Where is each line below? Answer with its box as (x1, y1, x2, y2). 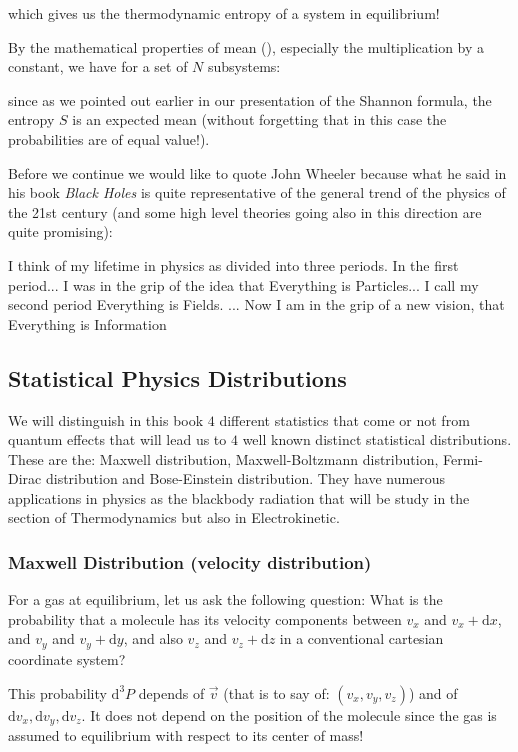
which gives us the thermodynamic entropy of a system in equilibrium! (8, 3, 440, 23)
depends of (138, 682, 205, 703)
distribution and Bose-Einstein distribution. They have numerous (45, 468, 446, 489)
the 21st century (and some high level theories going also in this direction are (8, 201, 482, 222)
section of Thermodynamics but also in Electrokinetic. (8, 507, 340, 528)
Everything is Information (8, 313, 167, 334)
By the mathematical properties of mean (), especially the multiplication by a (8, 36, 485, 57)
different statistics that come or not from (219, 409, 470, 430)
